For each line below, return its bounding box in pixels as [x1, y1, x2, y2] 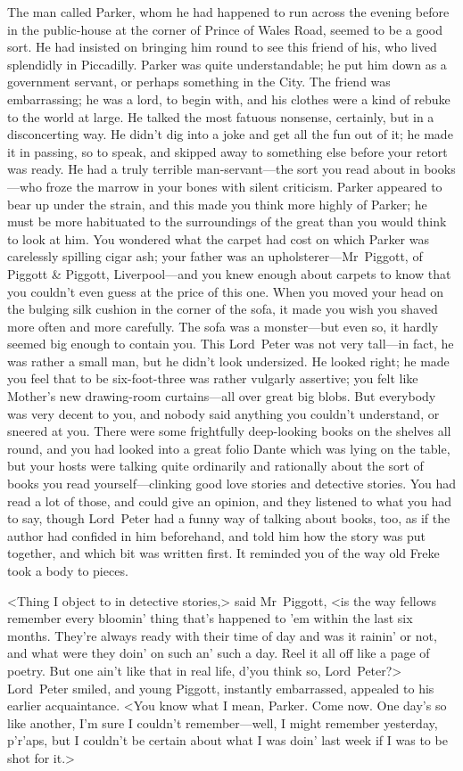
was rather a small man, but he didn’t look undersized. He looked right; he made [7, 351, 450, 370]
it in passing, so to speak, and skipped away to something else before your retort [7, 142, 448, 160]
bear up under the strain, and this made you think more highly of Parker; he [7, 194, 427, 213]
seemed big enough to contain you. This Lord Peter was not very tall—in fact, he [7, 334, 454, 353]
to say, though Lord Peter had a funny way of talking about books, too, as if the [7, 509, 451, 528]
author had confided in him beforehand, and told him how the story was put [7, 526, 426, 545]
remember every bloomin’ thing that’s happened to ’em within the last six [7, 609, 413, 627]
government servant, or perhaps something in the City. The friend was [7, 72, 391, 91]
